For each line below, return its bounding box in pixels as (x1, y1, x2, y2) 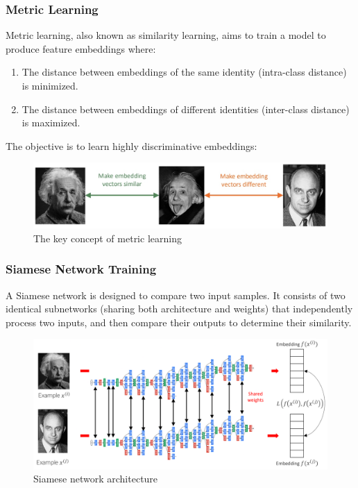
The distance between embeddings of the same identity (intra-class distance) (22, 65, 347, 79)
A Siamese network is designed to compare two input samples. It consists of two (6, 287, 346, 302)
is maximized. (22, 115, 80, 130)
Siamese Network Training (6, 260, 157, 278)
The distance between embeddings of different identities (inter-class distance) (22, 101, 350, 116)
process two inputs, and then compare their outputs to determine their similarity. (6, 314, 352, 329)
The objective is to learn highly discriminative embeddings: (6, 138, 257, 153)
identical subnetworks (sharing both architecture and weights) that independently (6, 301, 353, 316)
